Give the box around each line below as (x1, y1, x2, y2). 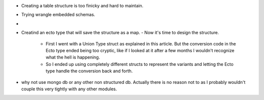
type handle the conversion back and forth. (45, 68, 133, 74)
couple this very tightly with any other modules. (21, 86, 117, 92)
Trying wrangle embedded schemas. (21, 12, 95, 18)
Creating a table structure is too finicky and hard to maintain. (21, 3, 144, 8)
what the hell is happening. (45, 54, 100, 60)
